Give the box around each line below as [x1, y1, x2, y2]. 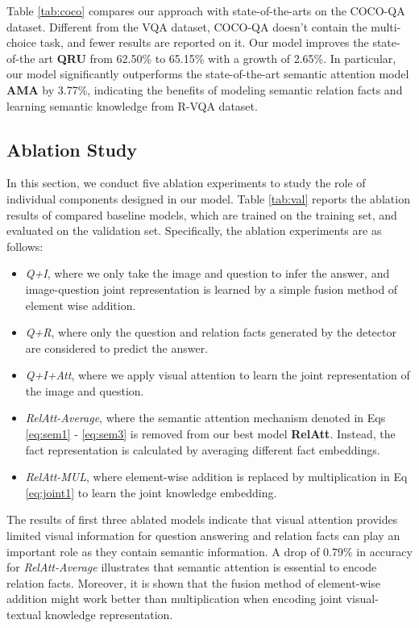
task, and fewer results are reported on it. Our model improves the [39, 34, 369, 51]
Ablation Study [6, 136, 138, 161]
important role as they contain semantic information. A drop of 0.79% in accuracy [6, 542, 413, 559]
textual [6, 606, 42, 623]
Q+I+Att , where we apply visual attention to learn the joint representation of [25, 366, 410, 383]
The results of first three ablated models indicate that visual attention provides [6, 511, 398, 528]
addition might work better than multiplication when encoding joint [6, 590, 343, 607]
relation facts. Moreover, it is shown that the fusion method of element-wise [6, 574, 381, 591]
